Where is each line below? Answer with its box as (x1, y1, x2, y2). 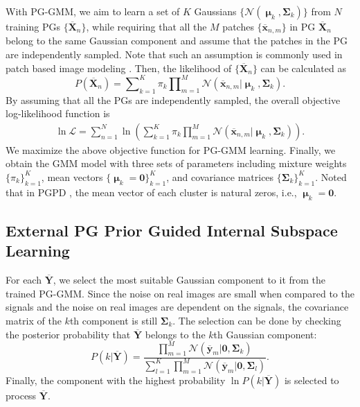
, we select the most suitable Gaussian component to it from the (53, 272, 326, 287)
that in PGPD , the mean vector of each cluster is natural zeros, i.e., (6, 184, 297, 199)
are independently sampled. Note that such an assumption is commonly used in (6, 47, 343, 62)
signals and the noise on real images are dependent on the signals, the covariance (6, 300, 349, 314)
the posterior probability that (6, 327, 131, 341)
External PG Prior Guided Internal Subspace (6, 219, 338, 241)
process (6, 388, 37, 402)
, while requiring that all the (86, 19, 207, 33)
